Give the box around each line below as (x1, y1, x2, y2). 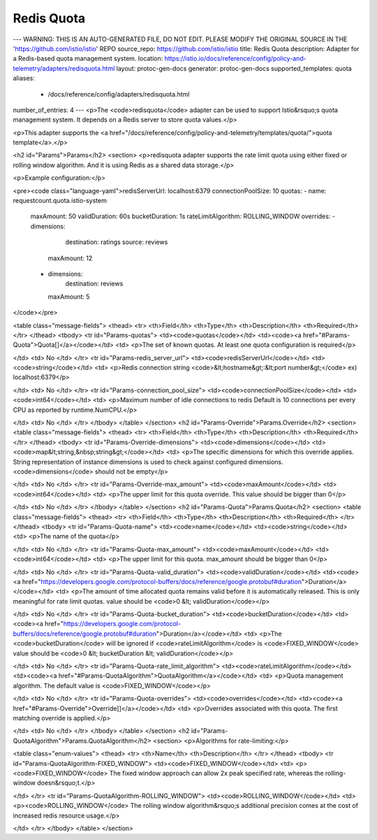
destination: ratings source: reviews (65, 238, 168, 246)
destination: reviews (65, 280, 124, 288)
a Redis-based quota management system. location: (13, 55, 163, 63)
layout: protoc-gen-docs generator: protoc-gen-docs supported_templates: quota (116, 64, 352, 73)
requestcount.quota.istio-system (13, 197, 108, 205)
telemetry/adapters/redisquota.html (13, 64, 115, 73)
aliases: (13, 74, 35, 83)
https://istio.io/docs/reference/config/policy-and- (164, 55, 306, 63)
